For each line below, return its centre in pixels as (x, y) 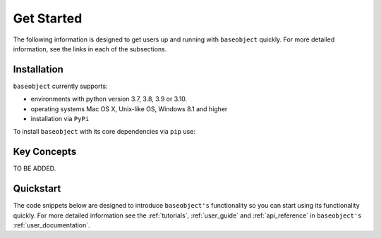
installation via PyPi (60, 119)
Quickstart (37, 189)
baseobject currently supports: (60, 86)
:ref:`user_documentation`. (52, 225)
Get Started (48, 18)
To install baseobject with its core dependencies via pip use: (104, 132)
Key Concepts (45, 152)
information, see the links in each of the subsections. (90, 49)
